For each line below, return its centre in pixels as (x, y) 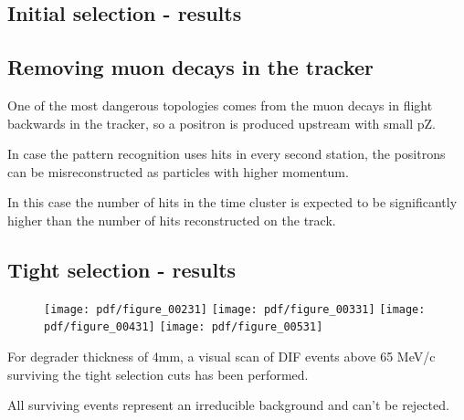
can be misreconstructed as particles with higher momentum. (178, 171)
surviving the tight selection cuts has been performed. (158, 374)
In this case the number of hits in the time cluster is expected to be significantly (232, 202)
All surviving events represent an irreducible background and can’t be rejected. (228, 405)
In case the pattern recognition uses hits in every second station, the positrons (227, 154)
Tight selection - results (122, 269)
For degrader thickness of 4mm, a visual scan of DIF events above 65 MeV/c (221, 357)
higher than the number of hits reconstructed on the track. (172, 220)
